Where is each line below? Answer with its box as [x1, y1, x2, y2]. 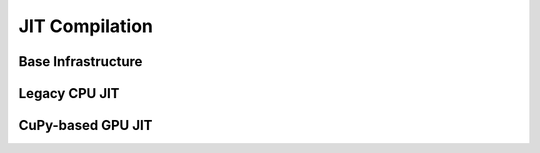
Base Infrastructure [18, 53, 143, 70]
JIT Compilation [18, 15, 154, 37]
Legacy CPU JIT [18, 85, 120, 102]
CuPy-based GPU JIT [18, 117, 153, 134]
